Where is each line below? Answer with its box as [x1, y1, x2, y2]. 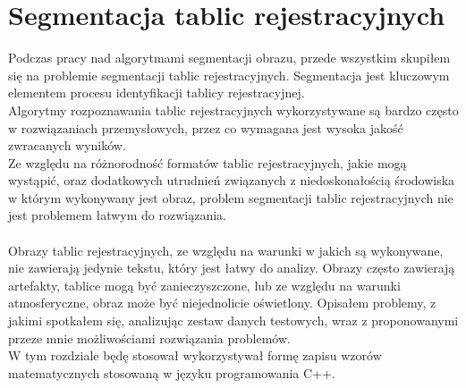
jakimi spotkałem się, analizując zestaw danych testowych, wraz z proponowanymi [8, 311, 459, 330]
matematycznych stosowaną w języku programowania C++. [8, 363, 335, 382]
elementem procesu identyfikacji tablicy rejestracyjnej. [8, 83, 305, 102]
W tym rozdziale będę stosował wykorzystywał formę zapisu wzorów [8, 346, 382, 365]
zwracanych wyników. [8, 136, 126, 155]
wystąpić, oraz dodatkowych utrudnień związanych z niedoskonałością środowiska [8, 171, 455, 190]
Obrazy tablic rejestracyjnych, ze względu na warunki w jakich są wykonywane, [8, 240, 444, 259]
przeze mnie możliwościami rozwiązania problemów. [8, 328, 291, 347]
